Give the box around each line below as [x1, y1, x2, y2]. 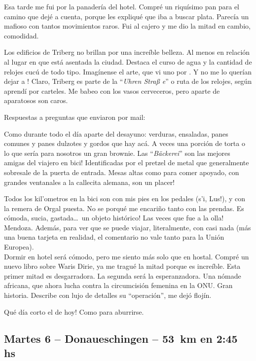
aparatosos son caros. [4, 95, 68, 106]
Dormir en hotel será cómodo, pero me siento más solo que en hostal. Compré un [4, 251, 249, 261]
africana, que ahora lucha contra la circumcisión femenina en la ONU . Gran [4, 280, 233, 290]
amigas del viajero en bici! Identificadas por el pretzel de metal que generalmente [4, 157, 249, 168]
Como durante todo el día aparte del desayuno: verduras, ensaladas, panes [4, 128, 228, 139]
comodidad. [4, 30, 39, 40]
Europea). [4, 242, 34, 252]
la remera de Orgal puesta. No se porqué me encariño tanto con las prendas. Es [4, 203, 244, 213]
